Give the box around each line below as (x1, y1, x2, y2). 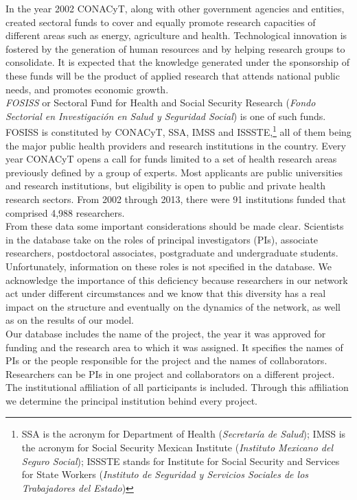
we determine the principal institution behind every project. (5, 393, 257, 407)
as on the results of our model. (5, 313, 134, 327)
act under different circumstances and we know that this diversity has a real (5, 286, 326, 300)
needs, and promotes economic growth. (5, 82, 169, 96)
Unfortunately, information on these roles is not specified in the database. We (5, 259, 332, 273)
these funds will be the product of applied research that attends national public (5, 68, 340, 82)
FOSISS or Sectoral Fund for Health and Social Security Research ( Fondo (5, 95, 316, 110)
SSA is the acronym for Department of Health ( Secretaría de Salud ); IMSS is (21, 427, 346, 441)
